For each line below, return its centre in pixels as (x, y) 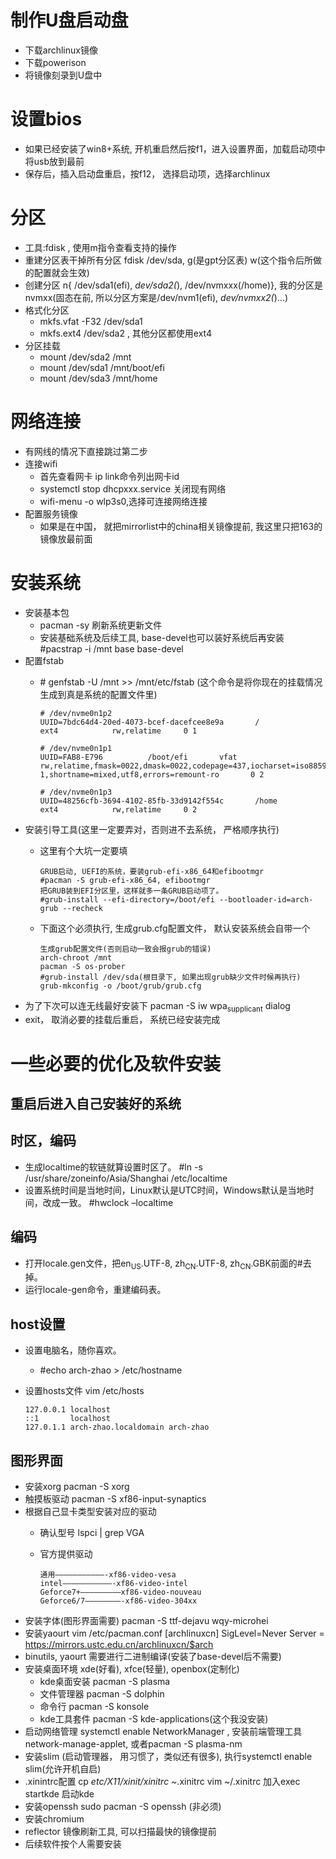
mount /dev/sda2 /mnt (85, 357)
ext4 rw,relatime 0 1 (118, 731)
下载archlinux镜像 (61, 50)
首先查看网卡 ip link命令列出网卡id (109, 476)
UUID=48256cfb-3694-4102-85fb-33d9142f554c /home (158, 801)
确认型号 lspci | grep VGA (92, 1533)
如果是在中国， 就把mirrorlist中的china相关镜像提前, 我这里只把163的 (181, 526)
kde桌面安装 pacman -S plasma (105, 1682)
